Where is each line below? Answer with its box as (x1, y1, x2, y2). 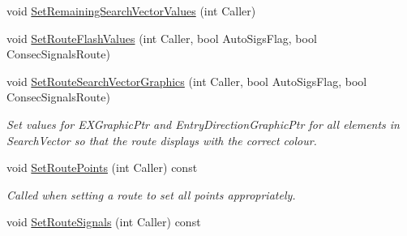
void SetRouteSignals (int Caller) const (6, 213, 201, 230)
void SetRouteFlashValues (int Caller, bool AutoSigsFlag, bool (6, 29, 317, 46)
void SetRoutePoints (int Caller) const (6, 159, 198, 176)
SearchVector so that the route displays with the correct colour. (6, 131, 317, 148)
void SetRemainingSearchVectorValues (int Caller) (6, 2, 256, 19)
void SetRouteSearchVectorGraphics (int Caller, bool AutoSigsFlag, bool (6, 72, 367, 89)
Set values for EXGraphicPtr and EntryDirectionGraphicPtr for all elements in (6, 115, 400, 132)
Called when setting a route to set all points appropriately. (6, 186, 296, 203)
